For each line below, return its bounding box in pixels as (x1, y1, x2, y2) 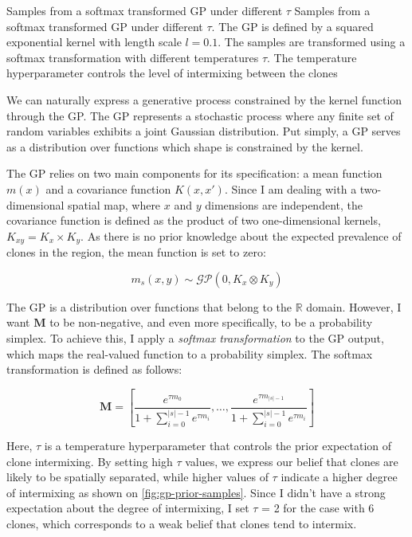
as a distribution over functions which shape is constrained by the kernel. (6, 138, 363, 155)
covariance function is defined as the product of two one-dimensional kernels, (6, 212, 381, 229)
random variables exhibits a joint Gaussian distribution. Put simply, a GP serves (6, 123, 401, 139)
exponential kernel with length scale (6, 33, 182, 50)
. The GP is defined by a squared (211, 18, 374, 34)
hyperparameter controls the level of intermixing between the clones (6, 65, 338, 81)
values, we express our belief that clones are (185, 453, 398, 469)
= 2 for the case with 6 (261, 500, 375, 516)
